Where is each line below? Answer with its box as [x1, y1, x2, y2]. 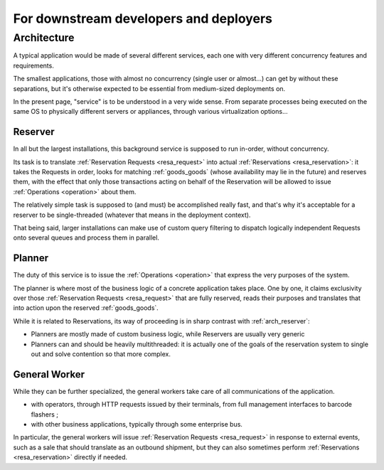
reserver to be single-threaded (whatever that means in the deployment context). [13, 210, 251, 219]
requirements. [13, 61, 55, 70]
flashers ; [31, 410, 59, 419]
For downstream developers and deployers [13, 11, 273, 26]
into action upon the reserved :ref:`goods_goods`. [13, 304, 159, 312]
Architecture [13, 31, 75, 44]
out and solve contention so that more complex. [31, 350, 171, 358]
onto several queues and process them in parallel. [13, 233, 160, 242]
